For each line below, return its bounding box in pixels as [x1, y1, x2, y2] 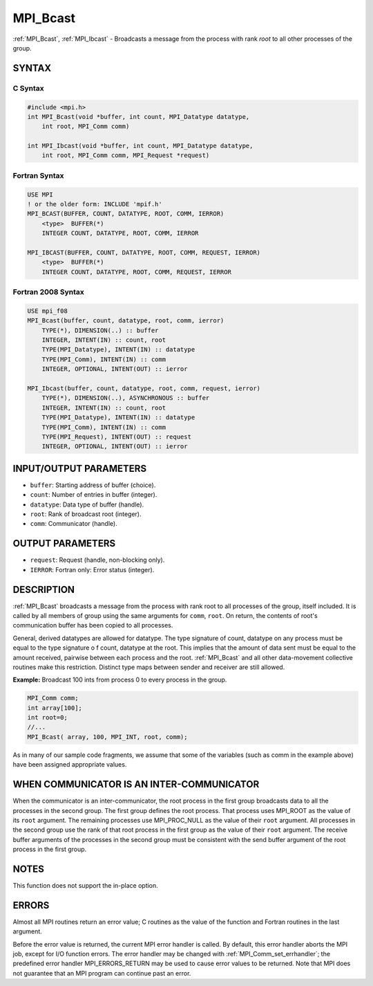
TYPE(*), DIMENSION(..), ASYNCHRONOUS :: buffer [41, 394, 210, 402]
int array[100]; [27, 704, 83, 712]
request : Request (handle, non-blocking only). [30, 556, 165, 564]
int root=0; [27, 713, 68, 722]
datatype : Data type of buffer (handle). [30, 500, 144, 509]
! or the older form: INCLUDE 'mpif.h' [27, 200, 162, 208]
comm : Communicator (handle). [30, 520, 117, 528]
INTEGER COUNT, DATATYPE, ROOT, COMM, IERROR [41, 229, 199, 237]
